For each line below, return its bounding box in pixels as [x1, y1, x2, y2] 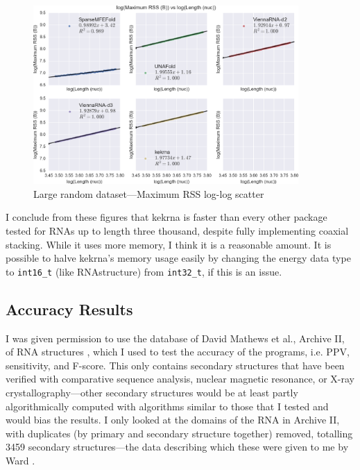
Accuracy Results [6, 298, 133, 319]
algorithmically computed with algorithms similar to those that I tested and [6, 398, 329, 413]
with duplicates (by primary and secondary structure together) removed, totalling [6, 426, 353, 440]
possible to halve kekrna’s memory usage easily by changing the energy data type [6, 251, 351, 265]
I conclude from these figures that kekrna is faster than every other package [6, 210, 327, 224]
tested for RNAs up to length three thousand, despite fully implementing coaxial [6, 223, 349, 237]
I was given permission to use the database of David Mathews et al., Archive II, [6, 330, 345, 345]
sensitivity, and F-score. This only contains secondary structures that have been [6, 358, 345, 372]
